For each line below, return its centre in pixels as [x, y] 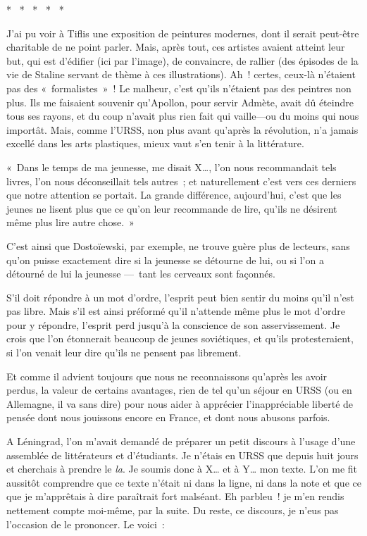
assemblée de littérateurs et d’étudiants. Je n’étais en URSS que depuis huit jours [182, 455]
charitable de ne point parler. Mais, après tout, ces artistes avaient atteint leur [176, 47]
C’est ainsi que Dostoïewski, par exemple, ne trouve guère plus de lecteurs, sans [178, 245]
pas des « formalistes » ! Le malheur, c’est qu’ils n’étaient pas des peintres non [179, 88]
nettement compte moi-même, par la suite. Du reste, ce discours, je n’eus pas [173, 510]
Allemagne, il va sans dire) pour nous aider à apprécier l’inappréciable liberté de [180, 403]
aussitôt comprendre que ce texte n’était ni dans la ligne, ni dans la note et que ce [184, 482]
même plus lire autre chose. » [70, 222]
